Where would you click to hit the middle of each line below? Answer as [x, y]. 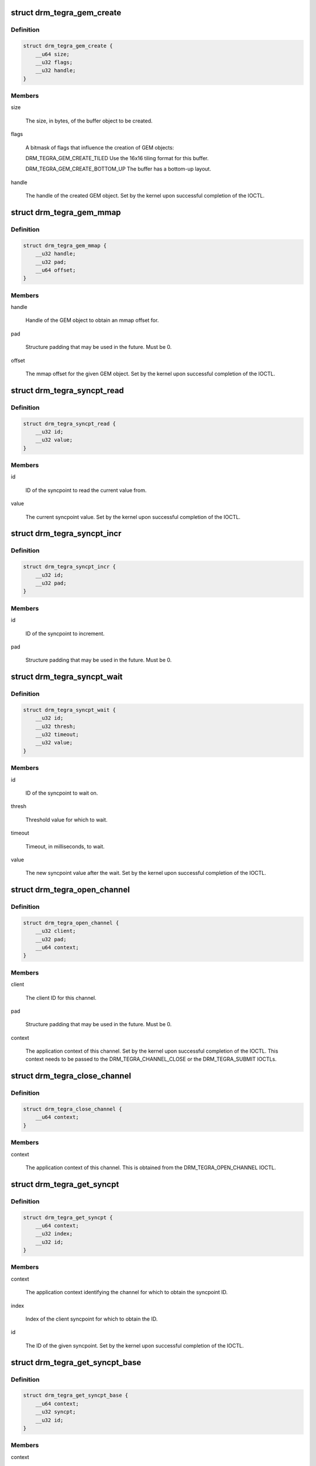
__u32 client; [56, 931]
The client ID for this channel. [61, 997]
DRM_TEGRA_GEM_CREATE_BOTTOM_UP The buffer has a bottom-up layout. [118, 169]
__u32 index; [54, 1234]
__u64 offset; [56, 270]
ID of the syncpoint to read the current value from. [86, 490]
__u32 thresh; [56, 726]
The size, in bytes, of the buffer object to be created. [89, 121]
